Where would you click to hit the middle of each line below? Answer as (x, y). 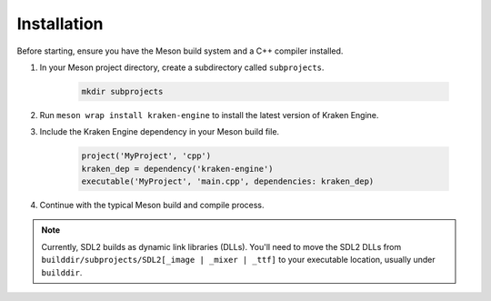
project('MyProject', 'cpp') (146, 156)
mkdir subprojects (122, 91)
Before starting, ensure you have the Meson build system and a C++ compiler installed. (180, 51)
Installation (60, 24)
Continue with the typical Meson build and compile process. (152, 206)
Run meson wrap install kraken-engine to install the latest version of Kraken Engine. (209, 115)
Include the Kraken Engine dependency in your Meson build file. (160, 132)
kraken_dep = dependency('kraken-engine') (177, 169)
